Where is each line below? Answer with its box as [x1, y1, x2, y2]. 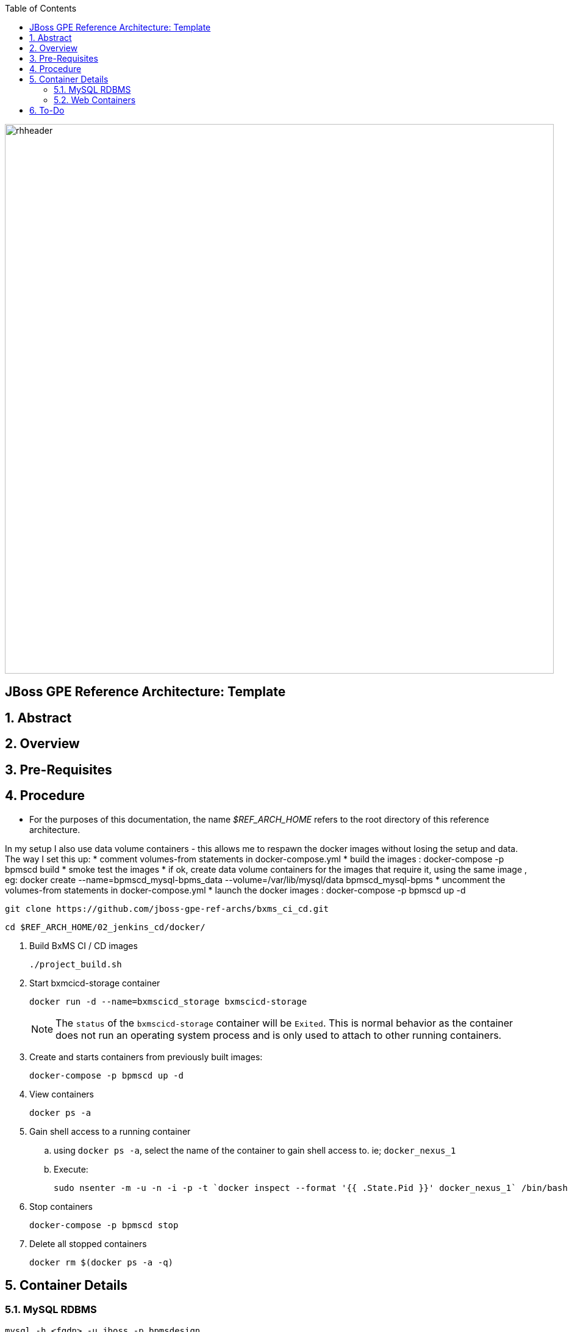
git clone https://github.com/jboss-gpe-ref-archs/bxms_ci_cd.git [5, 903, 329, 914]
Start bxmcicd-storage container [29, 977, 160, 988]
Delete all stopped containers [29, 1238, 147, 1249]
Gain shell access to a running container [29, 1126, 191, 1137]
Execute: [54, 1163, 88, 1174]
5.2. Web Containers [54, 95, 136, 105]
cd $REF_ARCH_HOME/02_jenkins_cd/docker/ [5, 922, 206, 932]
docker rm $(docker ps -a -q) [29, 1257, 174, 1267]
